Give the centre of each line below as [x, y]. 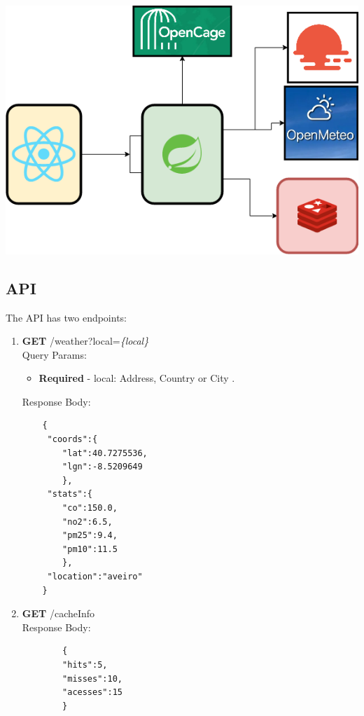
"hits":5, [85, 665]
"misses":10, [92, 679]
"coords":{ [72, 440]
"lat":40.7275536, [105, 453]
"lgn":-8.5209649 [103, 467]
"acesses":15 [92, 693]
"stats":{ [70, 494]
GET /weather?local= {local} [85, 341]
